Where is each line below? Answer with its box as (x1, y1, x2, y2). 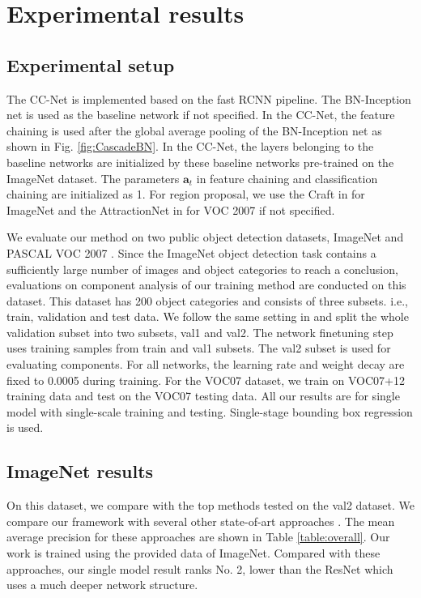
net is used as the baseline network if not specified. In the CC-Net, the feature (6, 106, 395, 123)
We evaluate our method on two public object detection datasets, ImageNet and (6, 229, 404, 246)
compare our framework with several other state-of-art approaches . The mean (6, 512, 395, 529)
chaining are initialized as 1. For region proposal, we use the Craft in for (6, 186, 365, 203)
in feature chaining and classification (196, 169, 378, 186)
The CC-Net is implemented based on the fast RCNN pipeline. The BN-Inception (6, 90, 411, 107)
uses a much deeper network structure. (6, 576, 198, 593)
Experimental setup (6, 52, 175, 77)
